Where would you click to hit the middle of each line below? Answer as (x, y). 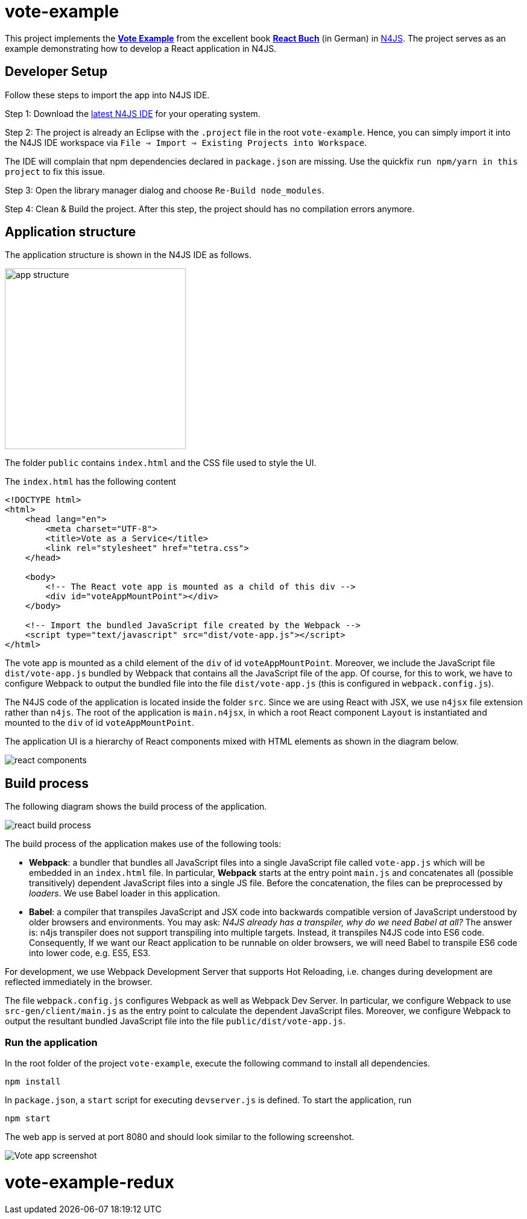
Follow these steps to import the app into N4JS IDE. (107, 95)
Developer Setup (56, 72)
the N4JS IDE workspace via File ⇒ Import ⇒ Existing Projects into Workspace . (186, 142)
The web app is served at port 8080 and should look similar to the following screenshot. (180, 1137)
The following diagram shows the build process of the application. (136, 807)
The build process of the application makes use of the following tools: (143, 844)
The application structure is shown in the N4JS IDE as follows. (128, 255)
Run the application (51, 1042)
